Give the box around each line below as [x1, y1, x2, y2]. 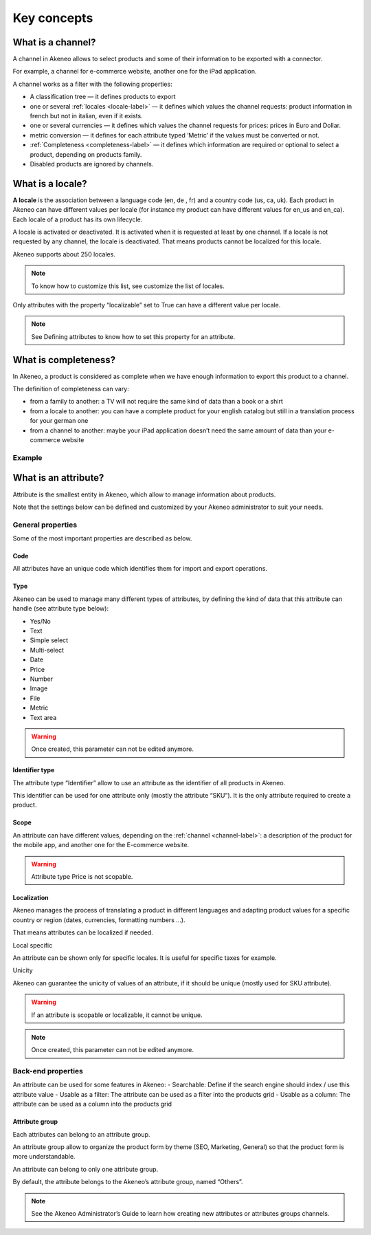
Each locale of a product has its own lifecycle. [12, 215, 143, 223]
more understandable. [12, 1152, 76, 1161]
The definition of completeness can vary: [12, 385, 130, 393]
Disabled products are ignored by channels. [30, 160, 154, 168]
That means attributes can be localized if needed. [12, 928, 154, 937]
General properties [12, 520, 78, 529]
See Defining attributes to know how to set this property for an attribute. [31, 332, 236, 340]
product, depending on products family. [30, 150, 142, 158]
